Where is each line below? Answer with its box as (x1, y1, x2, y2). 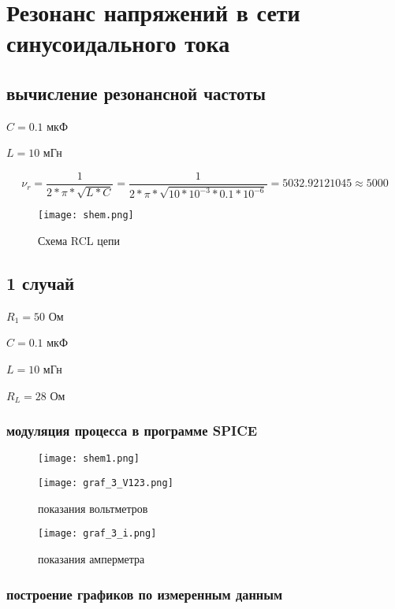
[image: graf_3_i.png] (38, 528, 157, 540)
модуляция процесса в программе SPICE (6, 421, 258, 440)
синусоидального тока (6, 27, 230, 59)
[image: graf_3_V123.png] (38, 477, 173, 489)
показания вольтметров (38, 499, 148, 516)
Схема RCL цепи (38, 232, 120, 249)
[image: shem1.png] (38, 453, 140, 465)
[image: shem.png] (38, 210, 134, 221)
